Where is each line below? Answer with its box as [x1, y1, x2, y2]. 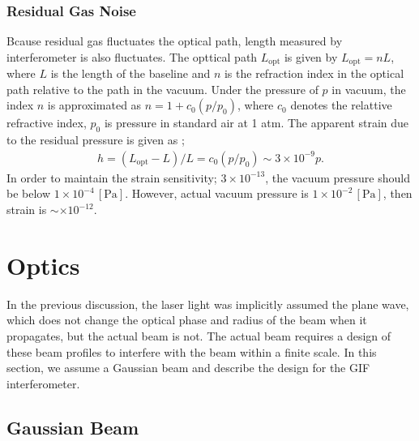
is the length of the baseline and [50, 65, 211, 82]
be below [6, 185, 51, 202]
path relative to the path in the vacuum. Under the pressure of [6, 80, 319, 97]
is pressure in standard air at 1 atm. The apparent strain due [104, 114, 409, 131]
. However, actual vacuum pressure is [125, 185, 309, 202]
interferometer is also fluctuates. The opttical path [6, 48, 258, 65]
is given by [284, 48, 338, 65]
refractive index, [6, 114, 87, 131]
